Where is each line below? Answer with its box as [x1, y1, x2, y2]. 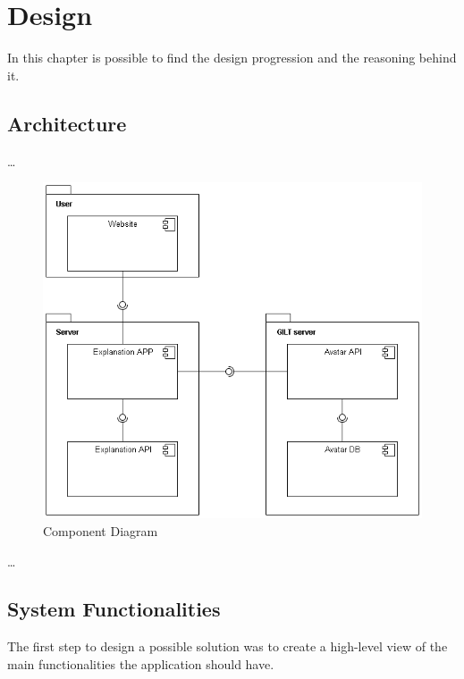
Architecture [7, 109, 127, 137]
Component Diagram [43, 521, 158, 540]
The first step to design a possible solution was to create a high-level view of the [7, 637, 448, 656]
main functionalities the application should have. [7, 654, 274, 673]
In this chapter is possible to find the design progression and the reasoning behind [7, 48, 457, 67]
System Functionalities [7, 595, 221, 623]
